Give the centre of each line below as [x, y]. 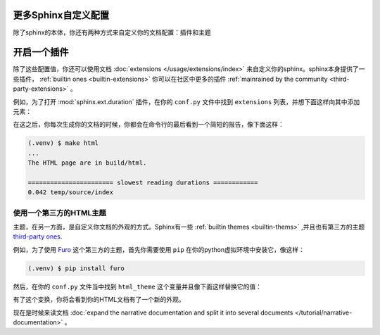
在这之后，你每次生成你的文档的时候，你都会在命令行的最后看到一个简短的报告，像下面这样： [148, 125]
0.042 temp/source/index [71, 192]
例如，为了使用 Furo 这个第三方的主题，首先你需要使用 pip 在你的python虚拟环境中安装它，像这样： [159, 249]
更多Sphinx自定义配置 [61, 15]
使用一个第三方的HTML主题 [60, 213]
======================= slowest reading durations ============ [143, 182]
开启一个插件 [41, 52]
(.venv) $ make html [63, 143]
